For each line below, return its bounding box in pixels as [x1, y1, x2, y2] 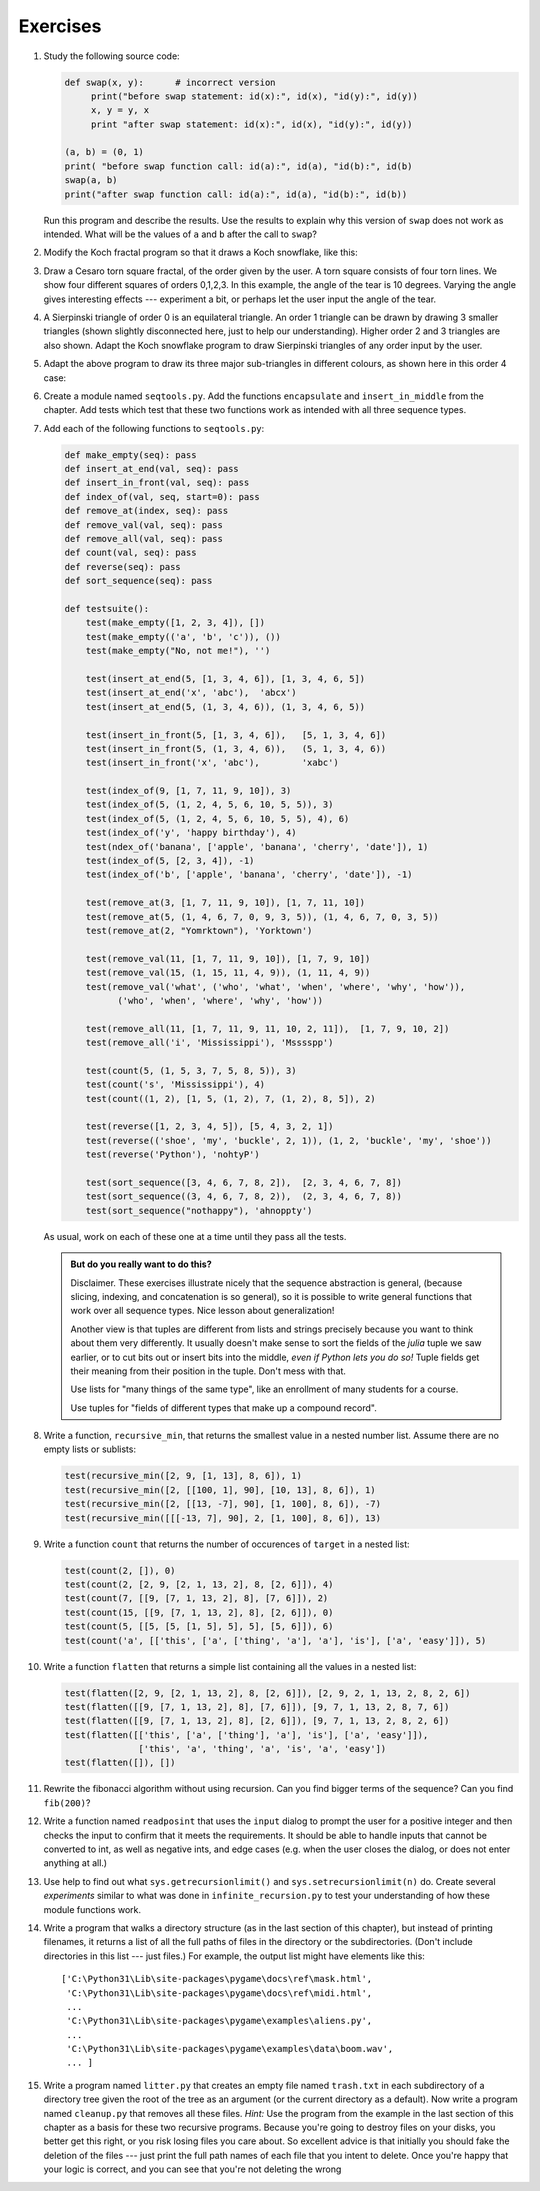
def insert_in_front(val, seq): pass [64, 477, 250, 489]
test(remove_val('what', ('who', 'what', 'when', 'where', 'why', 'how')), [85, 981, 466, 992]
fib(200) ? [43, 1796, 91, 1809]
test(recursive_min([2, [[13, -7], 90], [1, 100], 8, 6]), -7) [64, 1498, 382, 1510]
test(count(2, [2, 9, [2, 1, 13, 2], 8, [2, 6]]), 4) [64, 1578, 334, 1590]
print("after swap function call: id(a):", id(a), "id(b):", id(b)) [64, 188, 408, 200]
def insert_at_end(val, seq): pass [64, 463, 239, 475]
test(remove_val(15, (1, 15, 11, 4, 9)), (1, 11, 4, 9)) [85, 967, 371, 979]
